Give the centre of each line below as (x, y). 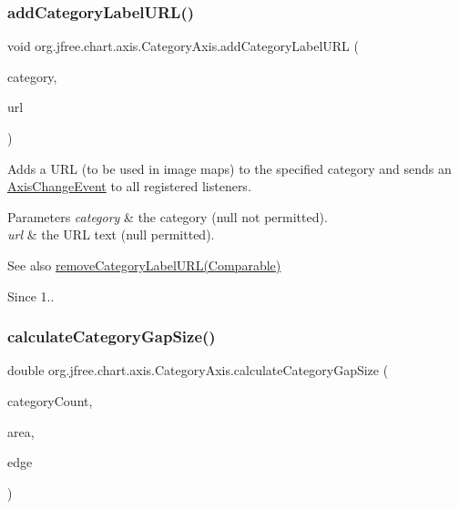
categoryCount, (50, 400)
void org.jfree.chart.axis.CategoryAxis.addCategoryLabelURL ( (183, 46)
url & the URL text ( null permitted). (111, 234)
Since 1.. (31, 295)
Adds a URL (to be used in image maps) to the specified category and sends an (229, 168)
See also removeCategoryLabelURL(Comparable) (144, 265)
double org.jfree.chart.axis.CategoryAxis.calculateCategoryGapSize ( (198, 370)
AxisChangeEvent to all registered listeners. (129, 186)
